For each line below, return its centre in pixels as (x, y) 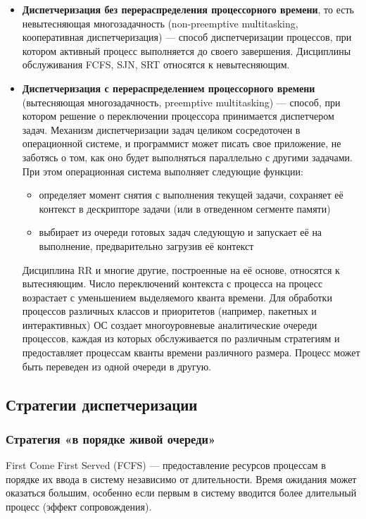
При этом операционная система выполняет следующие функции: (163, 171)
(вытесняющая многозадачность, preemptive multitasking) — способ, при (181, 102)
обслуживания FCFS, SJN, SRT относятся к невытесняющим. (156, 64)
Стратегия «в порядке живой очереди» (111, 438)
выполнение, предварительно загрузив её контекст (146, 245)
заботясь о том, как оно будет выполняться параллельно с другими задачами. (187, 157)
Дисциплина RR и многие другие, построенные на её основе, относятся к (181, 269)
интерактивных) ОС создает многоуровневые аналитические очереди (170, 324)
